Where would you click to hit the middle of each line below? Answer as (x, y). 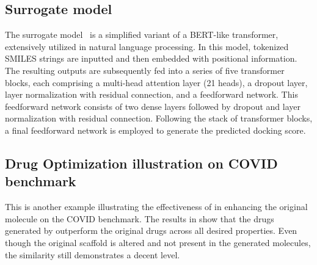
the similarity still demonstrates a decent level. (93, 254)
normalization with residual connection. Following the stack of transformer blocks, (159, 118)
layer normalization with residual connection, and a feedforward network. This (151, 94)
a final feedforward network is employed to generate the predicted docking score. (155, 130)
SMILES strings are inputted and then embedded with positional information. (151, 58)
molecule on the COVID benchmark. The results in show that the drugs (140, 218)
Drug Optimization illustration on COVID (141, 163)
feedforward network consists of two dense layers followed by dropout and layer (153, 106)
